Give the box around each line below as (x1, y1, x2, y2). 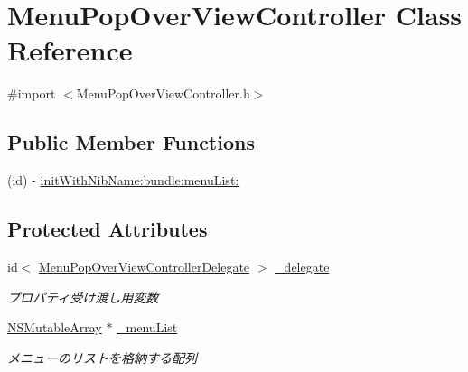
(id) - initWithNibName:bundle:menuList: (7, 171, 239, 190)
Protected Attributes (7, 215, 208, 243)
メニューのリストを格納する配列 (7, 348, 197, 367)
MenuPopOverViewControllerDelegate (39, 256, 250, 275)
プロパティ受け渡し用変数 (7, 287, 159, 306)
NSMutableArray (7, 318, 102, 337)
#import (7, 84, 56, 103)
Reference (7, 32, 133, 69)
